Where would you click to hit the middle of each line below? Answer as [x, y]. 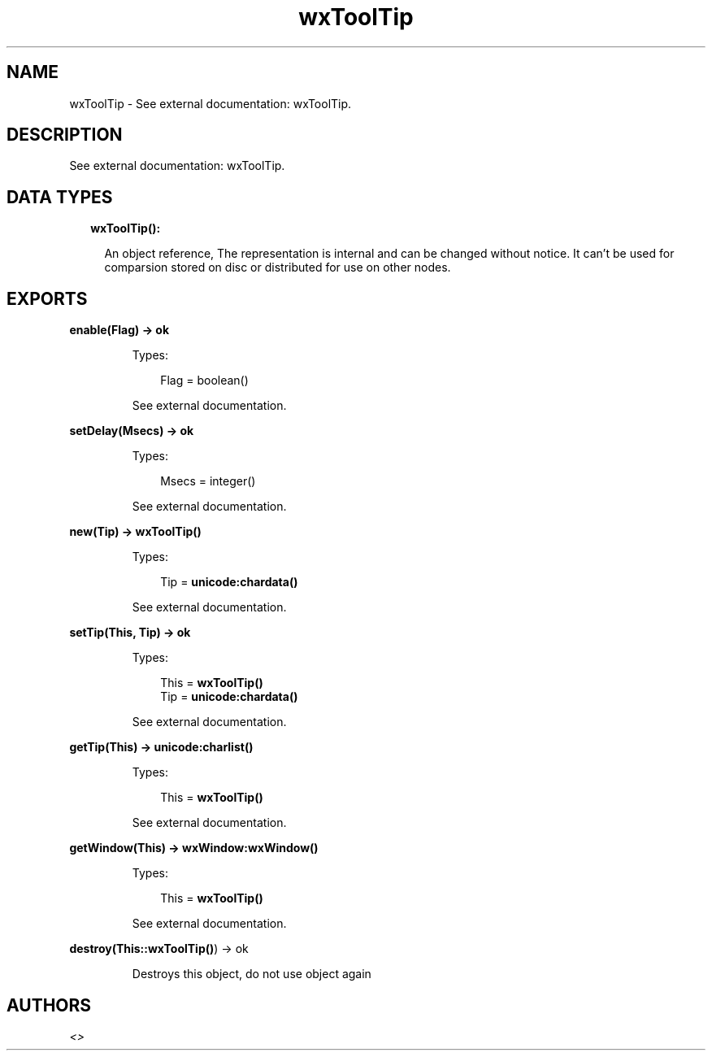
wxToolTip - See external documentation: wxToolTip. [211, 103]
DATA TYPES [60, 197]
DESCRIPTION [65, 135]
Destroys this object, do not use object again [252, 974]
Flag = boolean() [204, 381]
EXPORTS [47, 298]
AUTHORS [49, 1005]
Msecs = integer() [208, 481]
